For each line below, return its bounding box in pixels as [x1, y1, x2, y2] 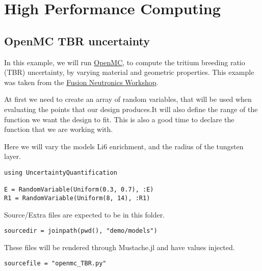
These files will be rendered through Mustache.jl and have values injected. [4, 241, 235, 252]
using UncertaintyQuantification [4, 169, 117, 176]
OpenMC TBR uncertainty [4, 33, 150, 48]
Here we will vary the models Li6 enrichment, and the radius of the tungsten [4, 141, 244, 151]
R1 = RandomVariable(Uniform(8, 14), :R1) [4, 194, 150, 202]
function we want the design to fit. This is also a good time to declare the [4, 114, 234, 124]
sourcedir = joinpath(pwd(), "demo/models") [4, 227, 158, 235]
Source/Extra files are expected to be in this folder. [4, 209, 165, 220]
